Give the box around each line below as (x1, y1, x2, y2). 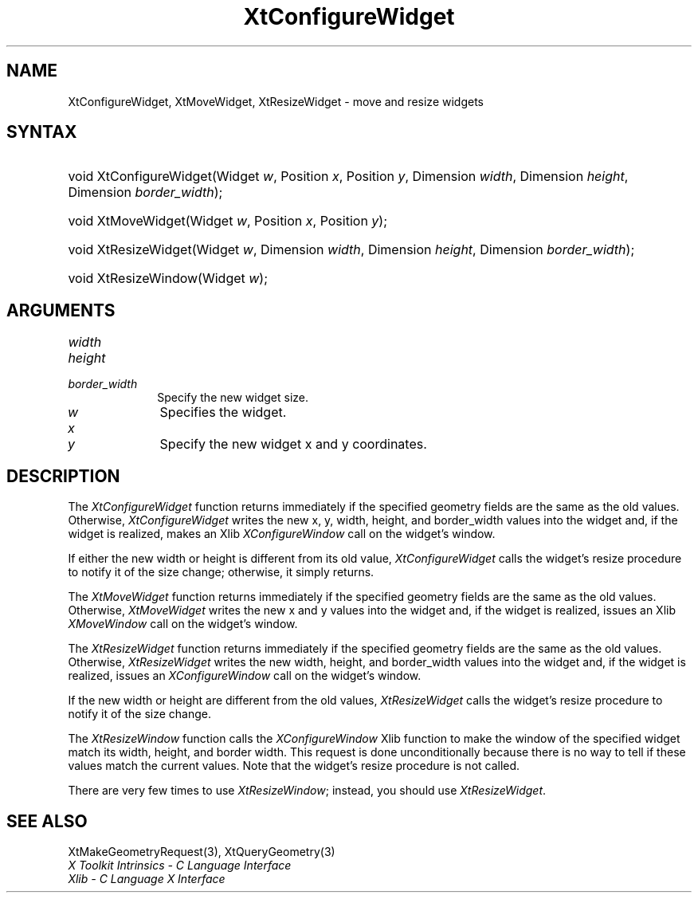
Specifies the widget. (159, 404, 287, 421)
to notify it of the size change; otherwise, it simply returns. (68, 565, 374, 579)
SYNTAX (6, 122, 77, 143)
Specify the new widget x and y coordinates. (159, 436, 427, 453)
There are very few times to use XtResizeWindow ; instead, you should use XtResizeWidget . (68, 783, 547, 798)
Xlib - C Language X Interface (68, 871, 225, 885)
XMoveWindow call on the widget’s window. (68, 617, 298, 631)
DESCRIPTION (6, 465, 120, 486)
